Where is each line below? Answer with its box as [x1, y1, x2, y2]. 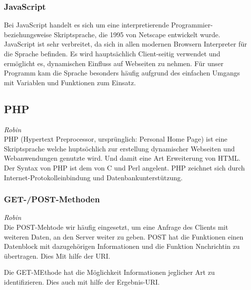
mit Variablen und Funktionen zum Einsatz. [4, 77, 136, 87]
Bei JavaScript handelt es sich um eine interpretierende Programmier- [4, 20, 213, 30]
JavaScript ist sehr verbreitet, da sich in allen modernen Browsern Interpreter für [4, 39, 247, 49]
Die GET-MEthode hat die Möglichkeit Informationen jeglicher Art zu [4, 267, 215, 277]
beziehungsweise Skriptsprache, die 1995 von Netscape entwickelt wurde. [4, 29, 220, 39]
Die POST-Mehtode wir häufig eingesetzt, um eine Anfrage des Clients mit [4, 221, 229, 232]
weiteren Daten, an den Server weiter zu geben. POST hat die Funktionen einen [4, 231, 244, 242]
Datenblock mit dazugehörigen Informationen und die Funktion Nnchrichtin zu [4, 241, 240, 251]
